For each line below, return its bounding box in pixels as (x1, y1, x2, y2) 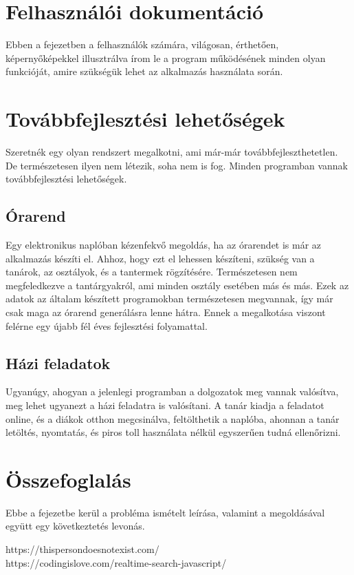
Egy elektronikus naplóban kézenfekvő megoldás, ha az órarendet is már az (5, 238, 322, 252)
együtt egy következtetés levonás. (5, 519, 145, 533)
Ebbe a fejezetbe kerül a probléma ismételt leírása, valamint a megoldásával (5, 505, 325, 519)
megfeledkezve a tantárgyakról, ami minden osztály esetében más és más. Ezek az (5, 278, 349, 292)
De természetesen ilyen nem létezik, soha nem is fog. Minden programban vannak (5, 158, 348, 172)
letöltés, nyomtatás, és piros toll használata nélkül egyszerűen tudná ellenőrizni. (5, 425, 341, 439)
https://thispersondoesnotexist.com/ (5, 542, 159, 556)
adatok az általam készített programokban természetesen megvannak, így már (5, 291, 333, 306)
